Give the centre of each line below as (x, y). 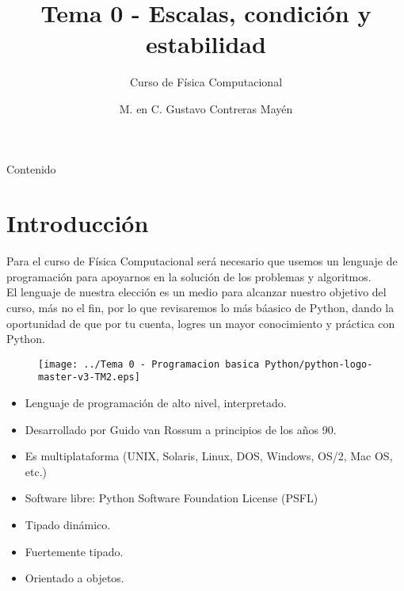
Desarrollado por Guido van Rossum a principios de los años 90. (181, 429)
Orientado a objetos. (74, 578)
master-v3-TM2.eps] (89, 377)
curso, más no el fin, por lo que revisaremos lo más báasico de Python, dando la (200, 307)
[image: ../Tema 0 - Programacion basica (149, 364)
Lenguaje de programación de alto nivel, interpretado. (156, 403)
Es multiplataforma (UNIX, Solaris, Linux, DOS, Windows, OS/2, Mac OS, (209, 456)
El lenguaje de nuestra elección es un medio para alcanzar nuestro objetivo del (196, 292)
